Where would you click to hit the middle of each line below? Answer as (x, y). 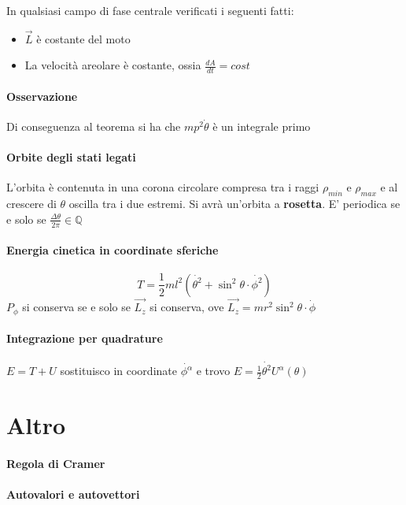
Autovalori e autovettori (73, 494)
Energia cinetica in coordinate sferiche (113, 250)
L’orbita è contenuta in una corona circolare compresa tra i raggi (163, 187)
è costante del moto (83, 38)
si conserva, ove (187, 307)
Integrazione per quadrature (85, 338)
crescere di (31, 204)
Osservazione (42, 96)
